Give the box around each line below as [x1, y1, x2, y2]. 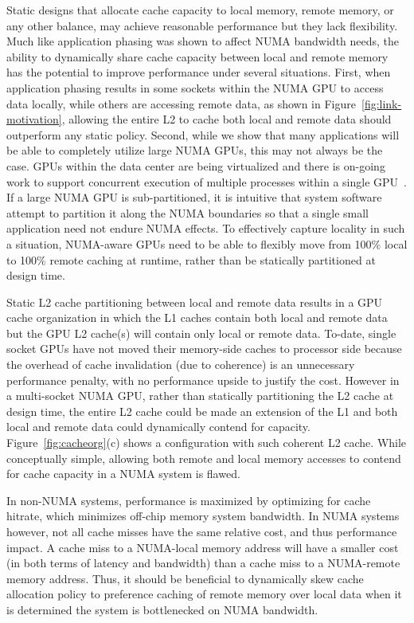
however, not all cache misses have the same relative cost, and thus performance [6, 523, 397, 539]
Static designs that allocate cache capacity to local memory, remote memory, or [6, 2, 394, 18]
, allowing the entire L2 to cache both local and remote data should [61, 111, 392, 127]
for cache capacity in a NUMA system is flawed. [6, 465, 240, 482]
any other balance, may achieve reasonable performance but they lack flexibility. [6, 17, 398, 33]
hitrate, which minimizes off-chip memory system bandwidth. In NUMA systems [6, 507, 400, 524]
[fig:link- [361, 95, 402, 112]
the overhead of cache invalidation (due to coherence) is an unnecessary [6, 356, 355, 373]
